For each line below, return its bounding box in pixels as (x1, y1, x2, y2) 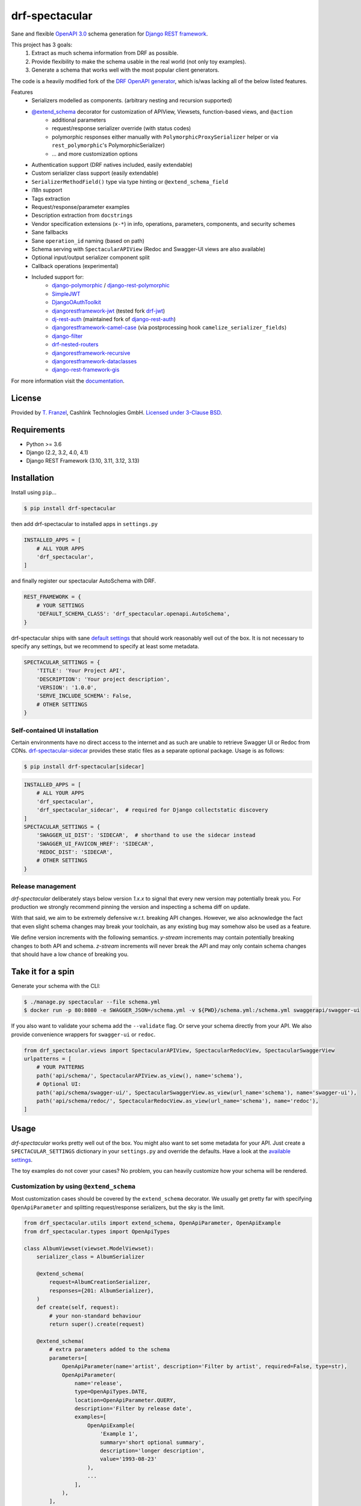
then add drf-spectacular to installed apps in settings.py (11, 520, 158, 528)
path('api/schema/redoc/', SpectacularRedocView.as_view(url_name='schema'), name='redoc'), (36, 1097, 319, 1104)
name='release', (74, 1379, 123, 1387)
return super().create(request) (49, 1321, 144, 1328)
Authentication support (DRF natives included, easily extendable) (31, 161, 193, 169)
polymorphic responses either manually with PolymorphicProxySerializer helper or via (52, 133, 279, 140)
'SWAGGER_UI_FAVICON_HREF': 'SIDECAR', (36, 840, 155, 847)
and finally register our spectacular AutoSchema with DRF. (11, 577, 156, 584)
